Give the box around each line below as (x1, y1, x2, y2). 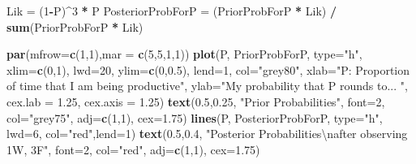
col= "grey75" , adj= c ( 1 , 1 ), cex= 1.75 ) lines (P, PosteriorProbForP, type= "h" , (6, 109, 383, 126)
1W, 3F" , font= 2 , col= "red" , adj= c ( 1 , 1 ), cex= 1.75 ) (6, 140, 260, 158)
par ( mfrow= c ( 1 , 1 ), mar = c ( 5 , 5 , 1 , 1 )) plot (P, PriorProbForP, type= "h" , (6, 45, 362, 63)
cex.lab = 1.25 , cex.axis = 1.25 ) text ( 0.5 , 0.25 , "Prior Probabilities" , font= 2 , (6, 93, 385, 110)
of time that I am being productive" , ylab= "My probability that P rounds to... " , (6, 77, 408, 94)
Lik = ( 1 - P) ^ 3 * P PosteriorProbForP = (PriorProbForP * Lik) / (6, 2, 337, 19)
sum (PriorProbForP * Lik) (6, 18, 144, 35)
